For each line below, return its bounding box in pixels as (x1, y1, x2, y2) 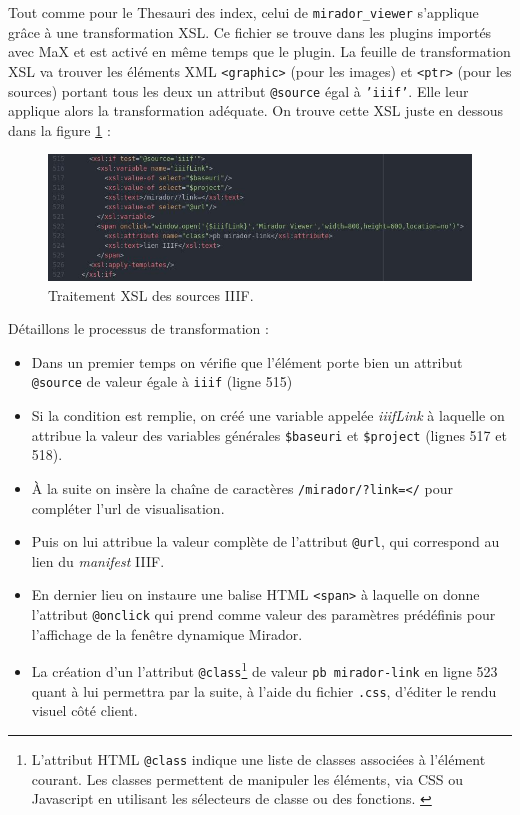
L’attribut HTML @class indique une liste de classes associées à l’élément (31, 748, 486, 769)
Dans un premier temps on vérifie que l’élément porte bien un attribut (31, 351, 463, 372)
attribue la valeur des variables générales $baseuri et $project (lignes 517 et (31, 424, 507, 445)
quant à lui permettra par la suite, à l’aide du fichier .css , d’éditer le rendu (31, 680, 497, 701)
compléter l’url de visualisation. (31, 497, 225, 518)
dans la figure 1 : (8, 119, 111, 140)
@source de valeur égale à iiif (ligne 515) (31, 371, 293, 392)
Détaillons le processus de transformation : (8, 318, 269, 339)
